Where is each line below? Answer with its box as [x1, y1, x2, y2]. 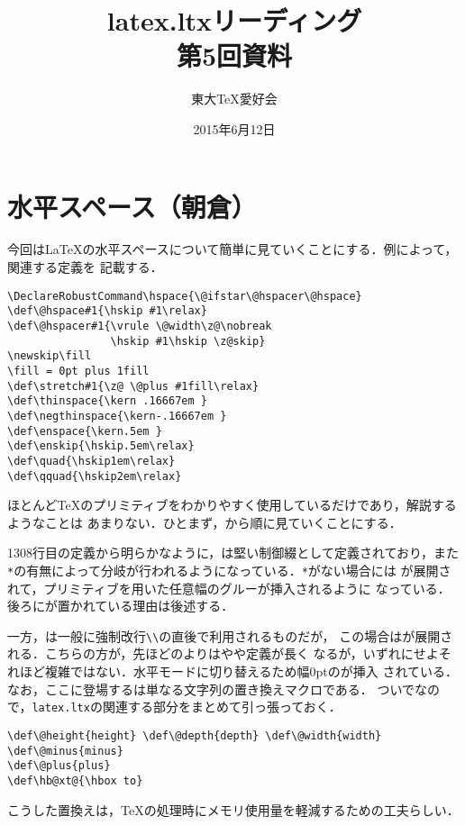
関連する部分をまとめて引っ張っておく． [102, 697, 342, 716]
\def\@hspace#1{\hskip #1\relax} [7, 304, 207, 318]
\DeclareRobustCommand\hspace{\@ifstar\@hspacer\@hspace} [7, 289, 362, 303]
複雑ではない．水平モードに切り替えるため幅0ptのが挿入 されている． [44, 662, 459, 681]
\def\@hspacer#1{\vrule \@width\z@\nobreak [7, 319, 272, 332]
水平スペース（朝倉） [7, 187, 257, 224]
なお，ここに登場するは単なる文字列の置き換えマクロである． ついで [7, 679, 415, 698]
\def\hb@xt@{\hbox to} [7, 774, 143, 787]
